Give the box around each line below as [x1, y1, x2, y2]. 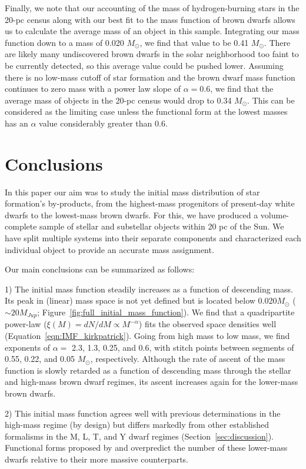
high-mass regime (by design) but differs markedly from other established [5, 418, 270, 431]
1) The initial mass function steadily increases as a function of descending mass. [5, 282, 293, 295]
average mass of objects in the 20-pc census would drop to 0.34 [5, 94, 232, 106]
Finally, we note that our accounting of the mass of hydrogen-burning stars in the [5, 2, 300, 14]
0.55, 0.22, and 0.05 [5, 352, 75, 365]
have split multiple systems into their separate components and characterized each [5, 232, 301, 244]
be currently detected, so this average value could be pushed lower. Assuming [5, 59, 284, 71]
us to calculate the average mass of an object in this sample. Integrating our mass [5, 25, 300, 37]
